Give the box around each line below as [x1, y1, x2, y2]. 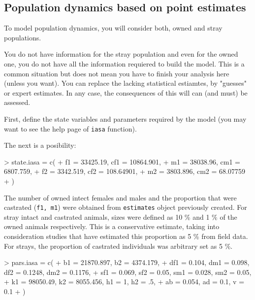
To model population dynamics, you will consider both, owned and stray [4, 23, 223, 33]
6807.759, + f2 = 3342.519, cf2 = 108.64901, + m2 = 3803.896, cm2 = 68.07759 [4, 166, 245, 176]
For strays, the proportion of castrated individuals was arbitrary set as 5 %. [4, 240, 233, 251]
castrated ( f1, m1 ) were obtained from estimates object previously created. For [4, 202, 247, 212]
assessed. [4, 97, 31, 107]
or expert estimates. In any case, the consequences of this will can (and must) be [4, 87, 248, 98]
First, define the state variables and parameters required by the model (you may [4, 113, 247, 124]
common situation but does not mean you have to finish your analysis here [4, 68, 229, 78]
